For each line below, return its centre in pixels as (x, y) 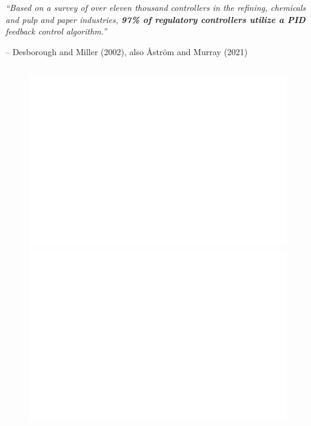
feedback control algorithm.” (56, 31)
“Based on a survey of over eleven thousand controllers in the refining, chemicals (156, 7)
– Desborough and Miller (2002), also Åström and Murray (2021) (127, 51)
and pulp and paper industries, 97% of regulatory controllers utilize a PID (155, 19)
